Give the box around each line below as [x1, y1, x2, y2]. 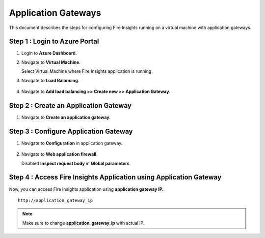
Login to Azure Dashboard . [21, 50, 77, 56]
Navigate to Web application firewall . [21, 151, 98, 157]
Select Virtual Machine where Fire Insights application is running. [21, 68, 153, 74]
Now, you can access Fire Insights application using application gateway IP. [9, 186, 164, 192]
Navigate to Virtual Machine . [21, 59, 80, 65]
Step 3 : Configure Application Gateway [9, 127, 133, 135]
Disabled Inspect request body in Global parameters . [21, 160, 131, 166]
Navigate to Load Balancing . [21, 77, 79, 83]
